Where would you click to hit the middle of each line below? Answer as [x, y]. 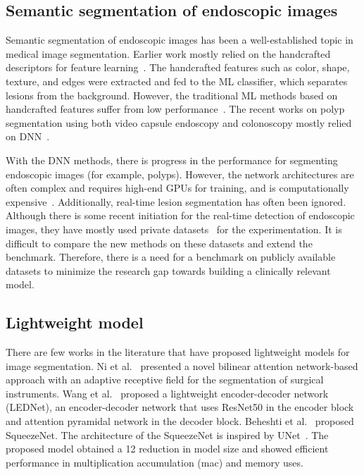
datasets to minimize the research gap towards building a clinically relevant [168, 270]
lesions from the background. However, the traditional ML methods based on [172, 95]
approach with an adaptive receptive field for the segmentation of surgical [165, 380]
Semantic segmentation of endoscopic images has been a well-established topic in [180, 40]
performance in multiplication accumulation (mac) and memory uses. [155, 462]
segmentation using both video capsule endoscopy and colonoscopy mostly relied [179, 122]
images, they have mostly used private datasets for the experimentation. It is [174, 229]
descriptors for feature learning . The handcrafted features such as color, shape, [178, 67]
